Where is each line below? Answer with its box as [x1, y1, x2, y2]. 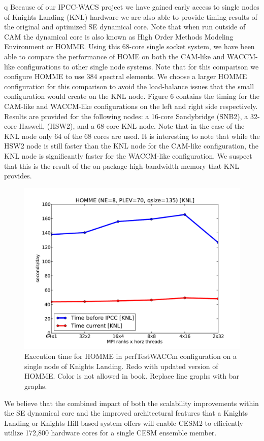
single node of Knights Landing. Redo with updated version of [24, 360, 218, 371]
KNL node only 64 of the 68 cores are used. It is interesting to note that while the [4, 130, 260, 141]
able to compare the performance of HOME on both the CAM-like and [4, 51, 225, 61]
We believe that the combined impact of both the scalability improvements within [4, 397, 259, 408]
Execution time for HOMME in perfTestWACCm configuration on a [24, 351, 237, 361]
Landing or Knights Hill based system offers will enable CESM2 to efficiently [4, 417, 244, 428]
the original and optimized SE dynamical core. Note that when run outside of [4, 21, 246, 32]
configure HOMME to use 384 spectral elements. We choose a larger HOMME [4, 71, 247, 82]
